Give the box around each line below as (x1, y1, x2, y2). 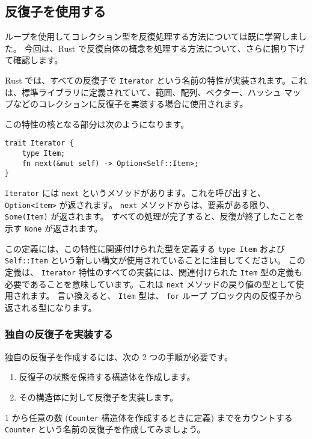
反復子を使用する (5, 2, 106, 20)
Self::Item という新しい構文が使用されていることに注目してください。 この (5, 254, 305, 266)
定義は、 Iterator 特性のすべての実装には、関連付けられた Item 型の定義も (5, 265, 303, 278)
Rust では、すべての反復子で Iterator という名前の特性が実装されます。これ (5, 73, 307, 86)
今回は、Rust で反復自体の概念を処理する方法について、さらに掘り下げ (24, 41, 305, 54)
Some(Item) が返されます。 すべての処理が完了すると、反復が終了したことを (5, 210, 304, 223)
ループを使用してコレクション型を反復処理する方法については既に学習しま (5, 30, 299, 43)
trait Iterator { (5, 139, 74, 148)
